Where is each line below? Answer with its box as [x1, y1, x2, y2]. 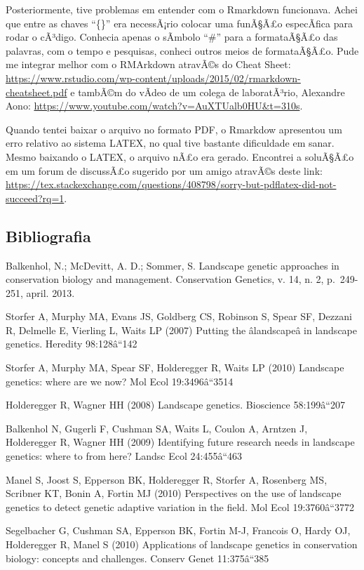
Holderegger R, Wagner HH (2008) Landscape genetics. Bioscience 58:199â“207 [6, 397, 345, 412]
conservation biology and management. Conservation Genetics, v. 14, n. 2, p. [6, 272, 335, 286]
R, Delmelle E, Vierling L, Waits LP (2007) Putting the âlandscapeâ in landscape [6, 322, 357, 337]
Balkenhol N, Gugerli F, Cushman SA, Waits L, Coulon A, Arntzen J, [6, 420, 308, 435]
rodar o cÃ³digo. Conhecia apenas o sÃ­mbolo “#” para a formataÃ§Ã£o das [6, 29, 338, 44]
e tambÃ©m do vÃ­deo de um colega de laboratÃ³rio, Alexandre [70, 84, 345, 99]
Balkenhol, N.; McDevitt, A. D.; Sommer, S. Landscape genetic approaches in [6, 258, 339, 272]
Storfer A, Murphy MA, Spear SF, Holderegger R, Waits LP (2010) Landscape [6, 360, 344, 375]
